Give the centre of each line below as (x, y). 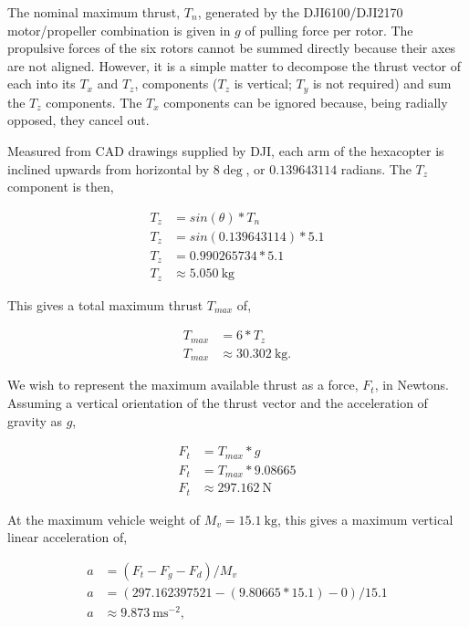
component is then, (61, 187)
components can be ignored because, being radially (306, 102)
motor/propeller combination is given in (119, 30)
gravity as (35, 420)
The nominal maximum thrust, (94, 12)
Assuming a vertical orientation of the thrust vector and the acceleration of (218, 402)
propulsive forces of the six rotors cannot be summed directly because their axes (232, 48)
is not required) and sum (382, 84)
